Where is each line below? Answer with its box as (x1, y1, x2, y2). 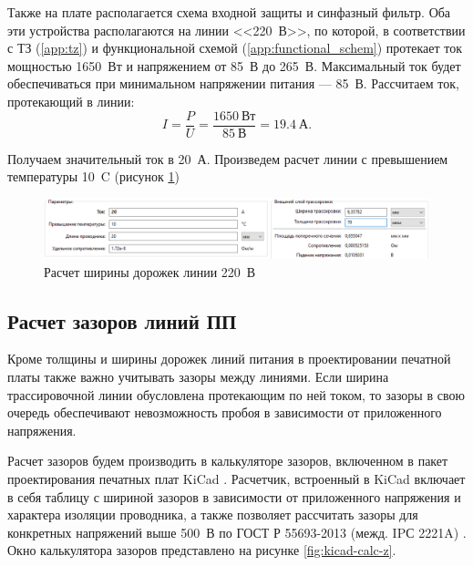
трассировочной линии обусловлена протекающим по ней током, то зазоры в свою (7, 385, 465, 404)
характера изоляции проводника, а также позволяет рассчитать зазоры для (7, 505, 418, 524)
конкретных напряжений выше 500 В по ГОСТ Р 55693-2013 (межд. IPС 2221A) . (7, 522, 467, 541)
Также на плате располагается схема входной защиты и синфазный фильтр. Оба (7, 3, 451, 21)
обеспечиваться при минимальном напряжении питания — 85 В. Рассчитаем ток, (7, 74, 459, 93)
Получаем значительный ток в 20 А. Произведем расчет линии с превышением (7, 149, 448, 168)
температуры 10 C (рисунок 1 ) (7, 167, 180, 186)
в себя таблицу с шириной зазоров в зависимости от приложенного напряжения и (7, 487, 461, 506)
